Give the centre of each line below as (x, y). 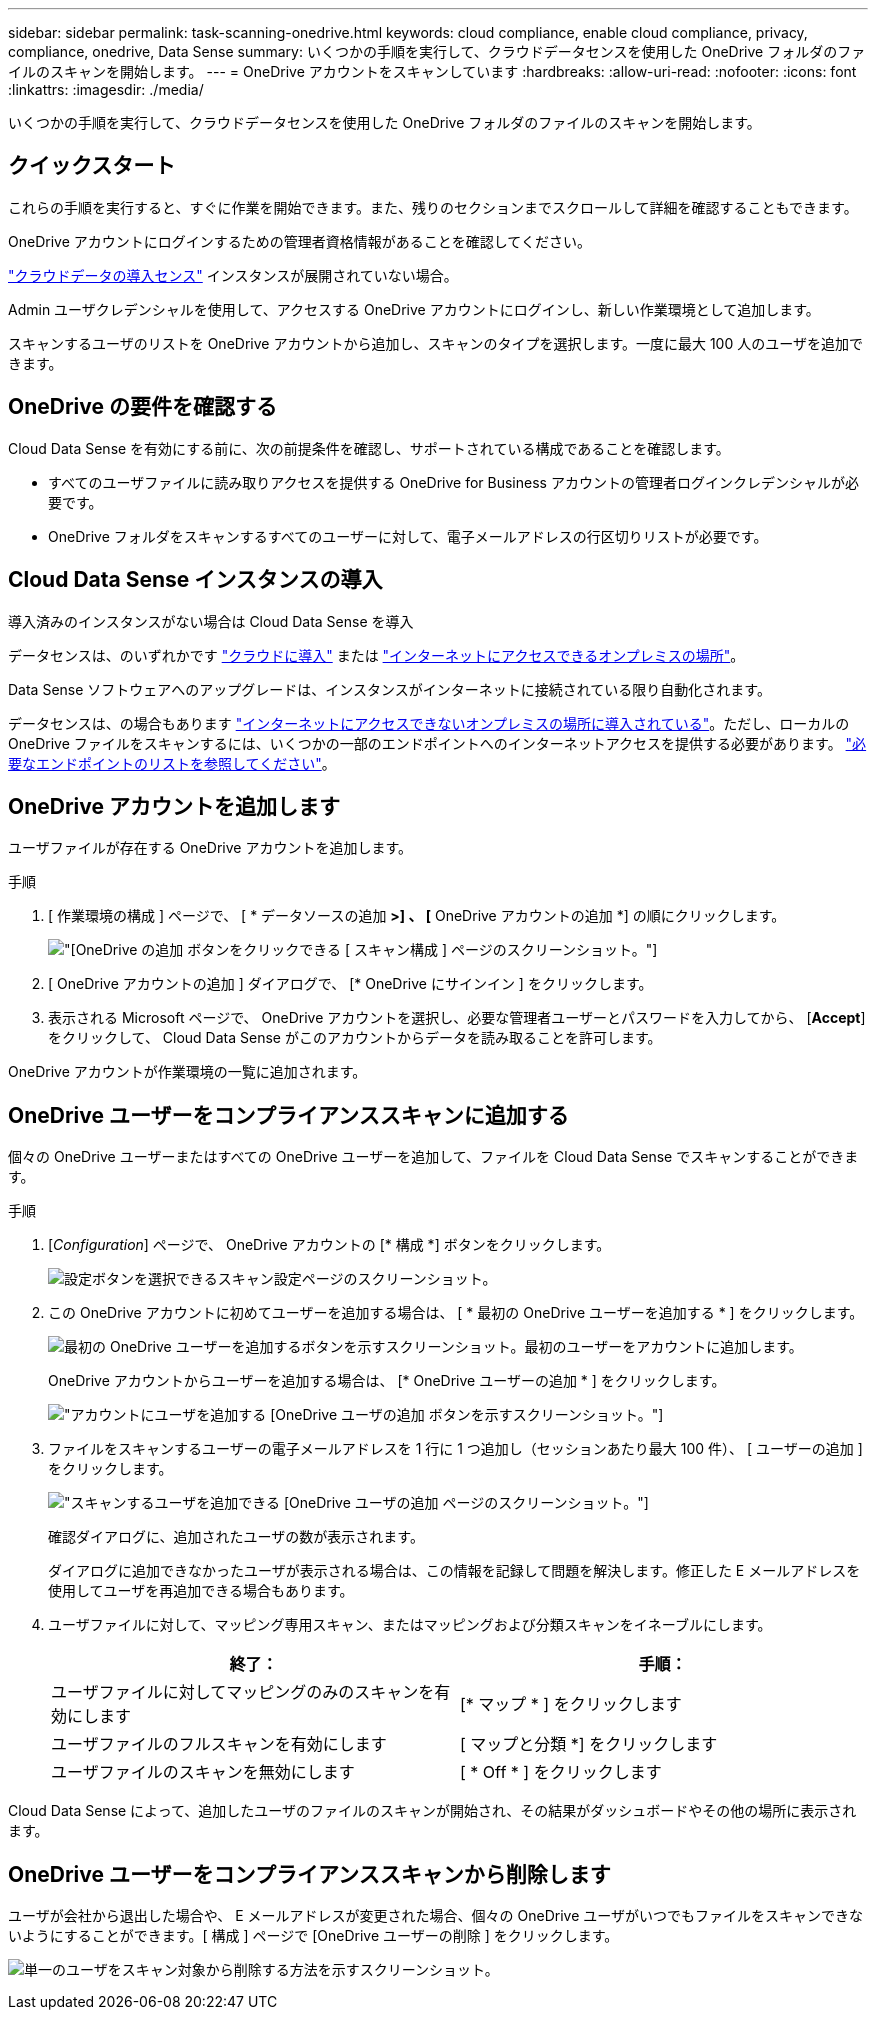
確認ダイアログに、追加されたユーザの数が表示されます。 (236, 1537)
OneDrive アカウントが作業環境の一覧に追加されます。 (187, 1072)
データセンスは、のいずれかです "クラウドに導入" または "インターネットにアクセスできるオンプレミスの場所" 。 (376, 655)
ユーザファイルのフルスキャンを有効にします (219, 1744)
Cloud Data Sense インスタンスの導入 (195, 580)
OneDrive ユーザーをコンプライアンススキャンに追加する (288, 1115)
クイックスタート (92, 166)
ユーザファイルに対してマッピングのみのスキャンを (243, 1692)
